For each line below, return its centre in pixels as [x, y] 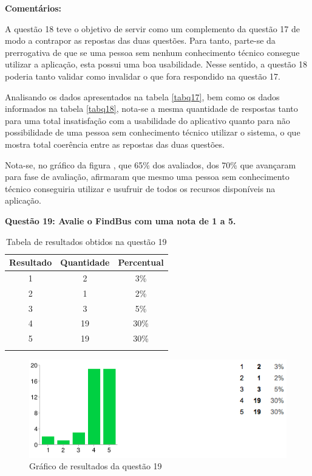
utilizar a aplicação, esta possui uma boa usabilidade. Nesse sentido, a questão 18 [156, 64]
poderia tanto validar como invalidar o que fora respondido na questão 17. [143, 76]
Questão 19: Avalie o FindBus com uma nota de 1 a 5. [120, 220]
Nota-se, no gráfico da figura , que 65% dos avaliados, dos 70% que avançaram [151, 164]
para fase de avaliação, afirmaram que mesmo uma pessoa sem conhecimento [147, 177]
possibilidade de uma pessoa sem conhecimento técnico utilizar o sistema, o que [153, 132]
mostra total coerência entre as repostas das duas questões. [115, 144]
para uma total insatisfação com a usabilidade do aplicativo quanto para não [148, 120]
